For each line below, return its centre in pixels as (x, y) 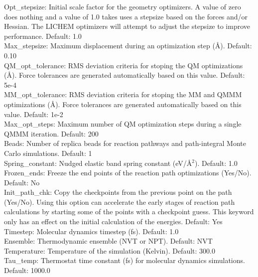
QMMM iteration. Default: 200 (51, 133)
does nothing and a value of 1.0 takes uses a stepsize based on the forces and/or (126, 16)
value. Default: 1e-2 (34, 114)
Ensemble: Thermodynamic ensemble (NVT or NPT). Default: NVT (108, 241)
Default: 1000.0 (27, 270)
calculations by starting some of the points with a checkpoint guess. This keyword (129, 211)
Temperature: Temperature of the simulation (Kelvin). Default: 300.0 (110, 250)
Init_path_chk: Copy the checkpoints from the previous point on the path (118, 192)
